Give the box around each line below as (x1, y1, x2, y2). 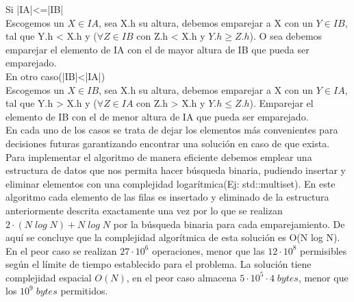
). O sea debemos (249, 29, 323, 43)
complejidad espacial (5, 270, 92, 284)
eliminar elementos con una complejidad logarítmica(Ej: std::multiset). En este (5, 176, 336, 190)
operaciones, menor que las (152, 243, 265, 257)
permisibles (300, 243, 347, 257)
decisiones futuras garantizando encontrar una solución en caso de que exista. (5, 136, 330, 150)
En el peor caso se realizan (5, 243, 117, 257)
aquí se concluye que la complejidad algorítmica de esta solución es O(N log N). (5, 230, 340, 244)
